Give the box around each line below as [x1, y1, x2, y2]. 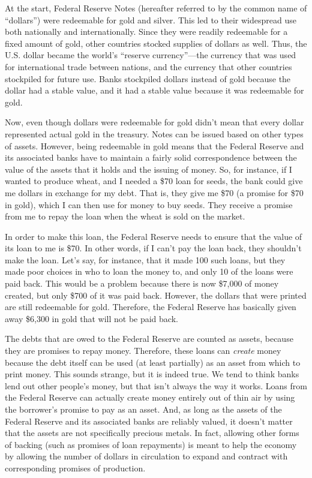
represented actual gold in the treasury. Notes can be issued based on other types [5, 127, 304, 140]
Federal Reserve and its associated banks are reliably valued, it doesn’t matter [5, 414, 293, 427]
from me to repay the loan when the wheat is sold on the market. [5, 210, 245, 223]
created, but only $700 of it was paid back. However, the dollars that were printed [5, 288, 307, 301]
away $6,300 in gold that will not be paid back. [5, 312, 178, 324]
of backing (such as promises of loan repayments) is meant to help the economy [5, 438, 297, 450]
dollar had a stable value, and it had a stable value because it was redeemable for [5, 84, 304, 97]
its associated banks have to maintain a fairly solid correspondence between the [5, 151, 297, 164]
